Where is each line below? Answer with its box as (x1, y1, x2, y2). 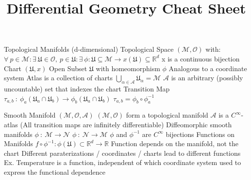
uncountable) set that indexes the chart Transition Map (4, 83, 170, 93)
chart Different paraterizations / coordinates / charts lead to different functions (4, 148, 241, 158)
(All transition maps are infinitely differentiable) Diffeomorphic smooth (20, 119, 232, 129)
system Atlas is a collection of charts (4, 73, 113, 83)
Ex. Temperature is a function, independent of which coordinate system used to (4, 157, 241, 167)
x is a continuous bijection (162, 53, 240, 63)
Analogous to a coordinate (168, 63, 247, 73)
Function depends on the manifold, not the (111, 138, 239, 149)
